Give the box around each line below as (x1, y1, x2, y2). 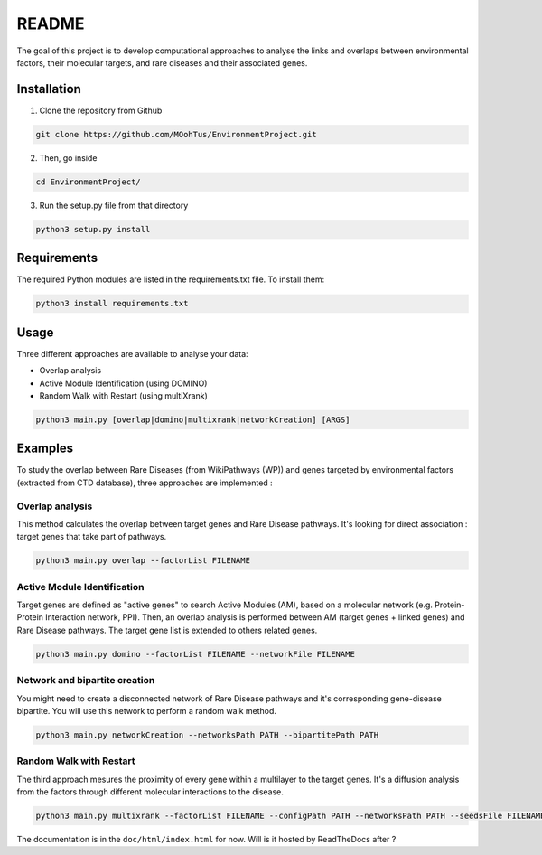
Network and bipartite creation (16, 674, 155, 687)
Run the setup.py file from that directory (39, 200, 189, 211)
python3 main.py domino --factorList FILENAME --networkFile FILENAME (35, 649, 356, 659)
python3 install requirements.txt (35, 298, 189, 309)
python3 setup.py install (35, 224, 151, 234)
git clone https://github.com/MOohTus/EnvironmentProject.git (35, 129, 317, 139)
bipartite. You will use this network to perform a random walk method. (16, 705, 277, 716)
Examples (16, 441, 74, 456)
